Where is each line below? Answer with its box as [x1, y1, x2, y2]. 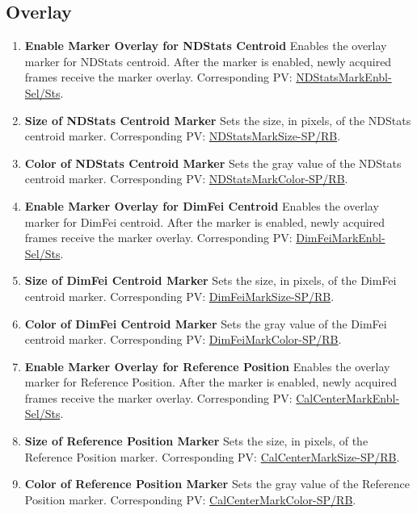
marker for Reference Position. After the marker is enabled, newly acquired [24, 374, 397, 391]
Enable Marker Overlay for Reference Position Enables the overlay [24, 357, 390, 374]
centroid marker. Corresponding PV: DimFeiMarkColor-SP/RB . [24, 331, 342, 348]
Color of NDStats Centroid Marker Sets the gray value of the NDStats [24, 154, 402, 171]
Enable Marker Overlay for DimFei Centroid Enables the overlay [24, 197, 379, 214]
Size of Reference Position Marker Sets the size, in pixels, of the [24, 433, 369, 449]
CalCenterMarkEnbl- [296, 389, 400, 406]
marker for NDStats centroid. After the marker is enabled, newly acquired [24, 52, 392, 69]
